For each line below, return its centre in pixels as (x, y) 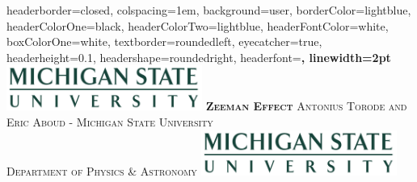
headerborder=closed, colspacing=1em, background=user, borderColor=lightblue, (209, 10)
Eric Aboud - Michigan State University (110, 121)
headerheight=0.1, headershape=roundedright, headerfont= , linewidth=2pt (199, 57)
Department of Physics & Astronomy (102, 170)
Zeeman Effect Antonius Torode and (306, 106)
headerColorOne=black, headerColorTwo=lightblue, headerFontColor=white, (198, 25)
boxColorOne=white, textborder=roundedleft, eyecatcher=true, (164, 41)
